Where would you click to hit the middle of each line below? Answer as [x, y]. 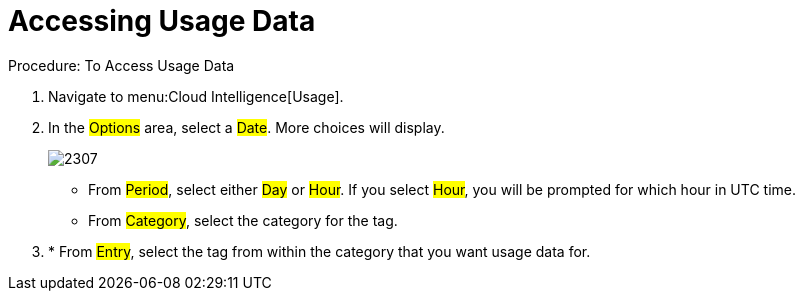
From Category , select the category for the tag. [243, 220]
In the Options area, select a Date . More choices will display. [246, 127]
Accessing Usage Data [162, 21]
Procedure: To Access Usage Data [121, 65]
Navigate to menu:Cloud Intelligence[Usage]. [196, 96]
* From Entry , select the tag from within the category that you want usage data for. [319, 251]
